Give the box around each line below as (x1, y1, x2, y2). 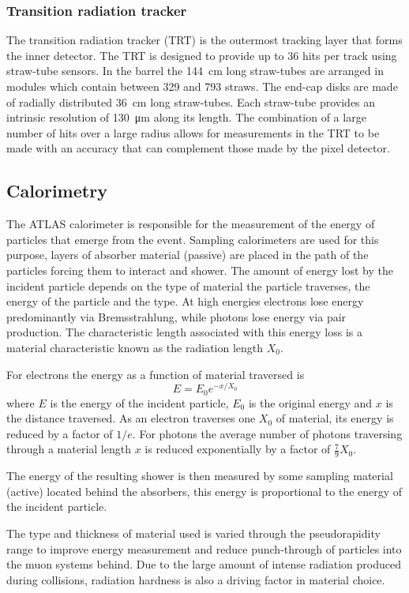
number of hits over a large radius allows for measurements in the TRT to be (6, 124, 380, 141)
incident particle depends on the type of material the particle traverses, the (6, 277, 370, 294)
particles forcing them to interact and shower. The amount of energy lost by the (6, 261, 394, 278)
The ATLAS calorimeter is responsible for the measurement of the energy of (6, 216, 375, 232)
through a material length (6, 441, 131, 457)
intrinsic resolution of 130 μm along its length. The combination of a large (6, 109, 366, 126)
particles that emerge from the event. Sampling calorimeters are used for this (6, 231, 379, 247)
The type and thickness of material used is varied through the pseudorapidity (6, 525, 381, 542)
